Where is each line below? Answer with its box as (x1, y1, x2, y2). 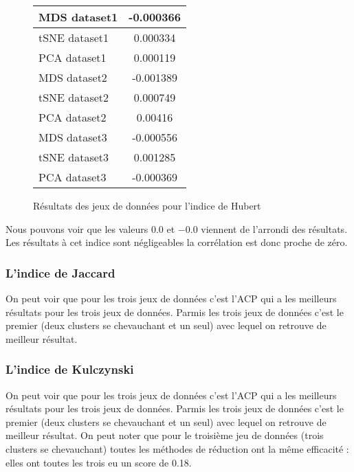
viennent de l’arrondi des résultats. (201, 221, 348, 236)
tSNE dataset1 (38, 30, 109, 45)
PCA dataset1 (38, 49, 107, 65)
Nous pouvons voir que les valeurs (5, 221, 148, 236)
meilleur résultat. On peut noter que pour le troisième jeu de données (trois (5, 428, 324, 442)
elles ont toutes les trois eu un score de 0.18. (5, 455, 192, 469)
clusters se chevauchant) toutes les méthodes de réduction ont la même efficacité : (5, 441, 349, 456)
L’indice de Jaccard (5, 264, 115, 281)
